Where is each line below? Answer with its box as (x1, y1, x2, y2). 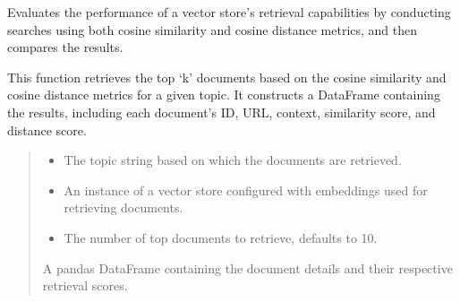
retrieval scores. (42, 276, 128, 295)
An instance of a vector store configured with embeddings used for (64, 180, 428, 199)
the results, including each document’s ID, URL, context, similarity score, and (7, 102, 436, 121)
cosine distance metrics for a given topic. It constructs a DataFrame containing (7, 85, 440, 104)
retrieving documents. (64, 198, 183, 217)
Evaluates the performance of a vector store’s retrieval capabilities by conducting (7, 3, 451, 21)
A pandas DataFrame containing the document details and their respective (42, 258, 453, 277)
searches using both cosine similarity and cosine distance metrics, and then (7, 20, 418, 39)
